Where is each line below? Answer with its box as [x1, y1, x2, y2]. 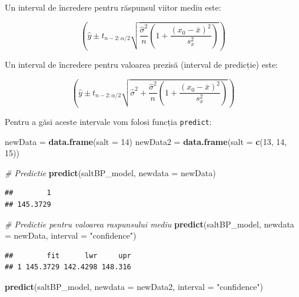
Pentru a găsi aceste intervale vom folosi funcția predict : [5, 115, 212, 127]
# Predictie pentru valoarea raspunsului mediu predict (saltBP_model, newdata [5, 217, 294, 230]
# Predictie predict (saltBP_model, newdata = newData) [5, 166, 216, 179]
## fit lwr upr [5, 251, 131, 260]
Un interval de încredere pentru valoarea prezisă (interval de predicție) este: [5, 58, 278, 70]
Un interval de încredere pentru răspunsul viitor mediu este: [5, 1, 221, 13]
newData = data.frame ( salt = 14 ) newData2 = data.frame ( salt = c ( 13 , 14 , [5, 135, 287, 147]
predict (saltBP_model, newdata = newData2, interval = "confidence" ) [5, 280, 264, 292]
